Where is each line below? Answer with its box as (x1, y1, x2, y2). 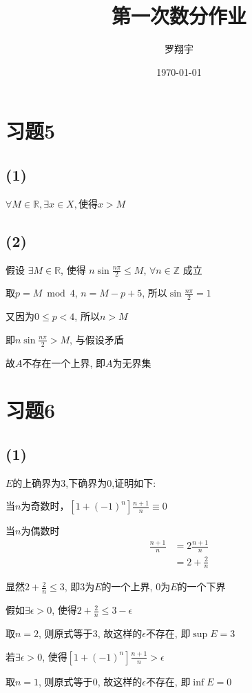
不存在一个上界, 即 (22, 355, 106, 370)
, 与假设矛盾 (70, 332, 124, 346)
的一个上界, (101, 579, 153, 594)
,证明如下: (112, 475, 156, 490)
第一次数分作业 (111, 1, 246, 30)
